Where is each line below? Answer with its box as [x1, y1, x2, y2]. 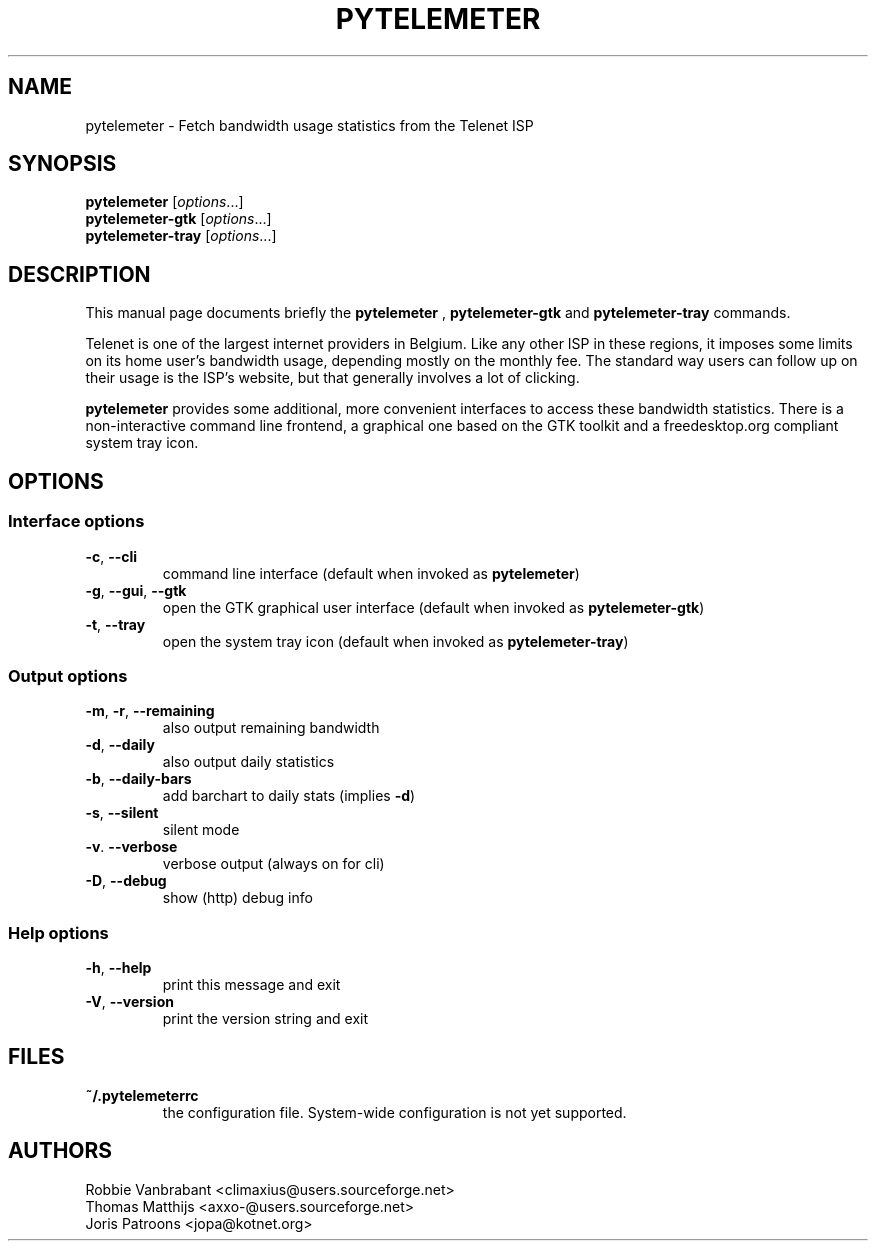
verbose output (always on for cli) [162, 855, 385, 873]
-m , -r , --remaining [85, 702, 215, 720]
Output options [8, 665, 128, 686]
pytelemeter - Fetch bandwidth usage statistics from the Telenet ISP [85, 116, 534, 134]
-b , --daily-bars [85, 770, 192, 788]
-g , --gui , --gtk [85, 581, 187, 599]
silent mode [162, 821, 240, 839]
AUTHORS [8, 1138, 113, 1164]
